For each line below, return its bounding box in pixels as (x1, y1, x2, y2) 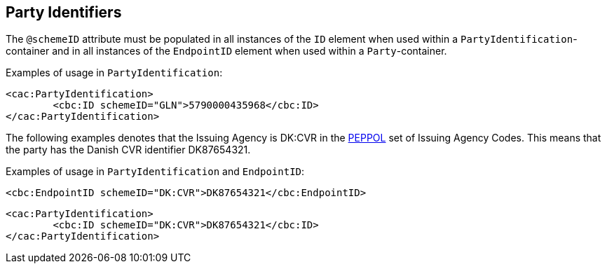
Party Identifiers (6, 4, 122, 21)
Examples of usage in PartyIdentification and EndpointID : (6, 165, 305, 178)
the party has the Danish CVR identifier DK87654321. (6, 144, 251, 156)
